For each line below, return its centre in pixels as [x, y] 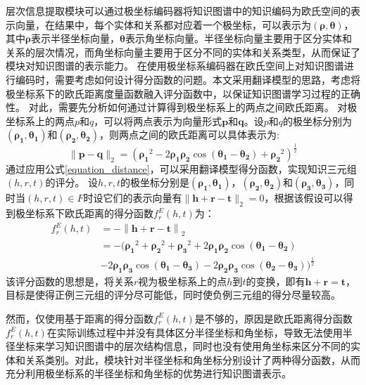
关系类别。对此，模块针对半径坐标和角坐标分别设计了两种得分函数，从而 [193, 359]
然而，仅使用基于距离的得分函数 [80, 318]
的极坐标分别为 [318, 120]
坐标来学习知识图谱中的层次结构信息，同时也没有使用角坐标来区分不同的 [183, 346]
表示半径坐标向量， [75, 38]
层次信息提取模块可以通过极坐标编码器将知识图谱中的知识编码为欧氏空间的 [178, 11]
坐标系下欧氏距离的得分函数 [89, 213]
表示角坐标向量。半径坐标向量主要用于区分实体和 [238, 38]
